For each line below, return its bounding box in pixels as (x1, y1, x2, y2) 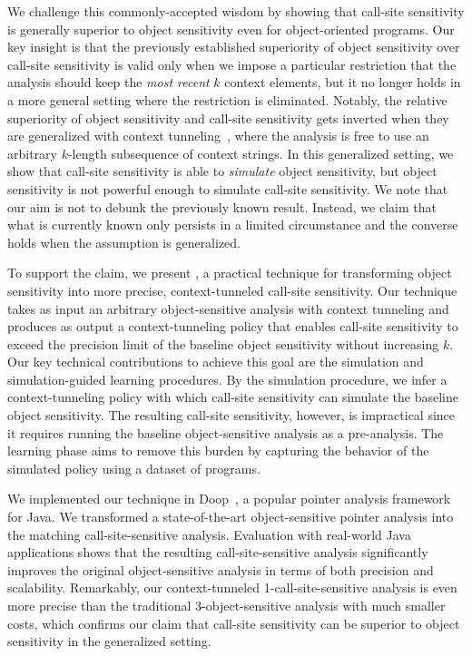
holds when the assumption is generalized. (7, 232, 241, 251)
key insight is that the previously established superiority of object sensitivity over (7, 37, 460, 56)
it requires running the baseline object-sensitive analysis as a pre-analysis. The (7, 423, 444, 442)
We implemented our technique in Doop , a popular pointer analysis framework (7, 489, 451, 508)
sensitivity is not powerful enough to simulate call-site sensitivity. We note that (7, 179, 448, 198)
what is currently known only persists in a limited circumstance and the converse (7, 215, 458, 234)
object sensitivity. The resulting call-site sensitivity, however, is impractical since (7, 406, 456, 425)
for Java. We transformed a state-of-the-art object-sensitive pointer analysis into (7, 507, 454, 526)
